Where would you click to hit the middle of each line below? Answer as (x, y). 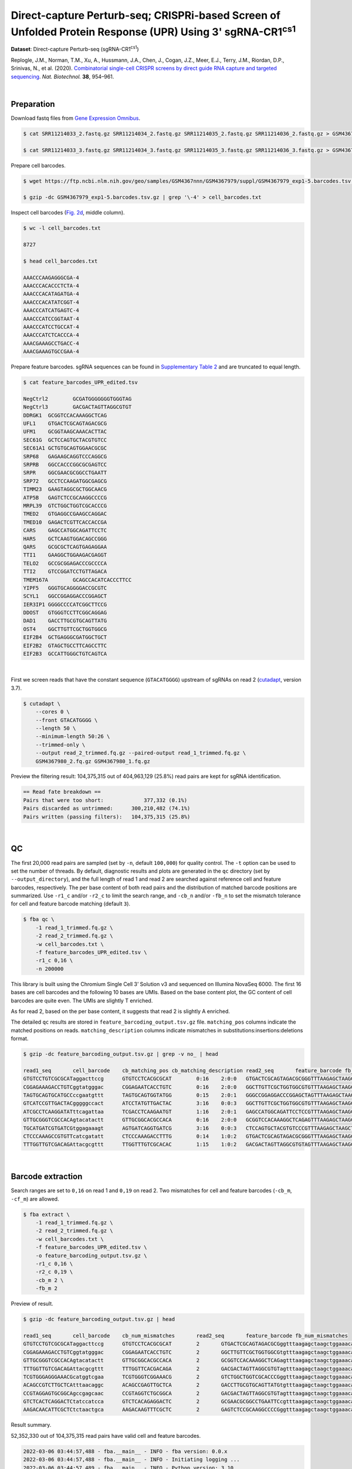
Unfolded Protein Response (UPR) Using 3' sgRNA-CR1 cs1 (153, 31)
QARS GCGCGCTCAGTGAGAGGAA (65, 547)
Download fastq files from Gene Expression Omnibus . (76, 118)
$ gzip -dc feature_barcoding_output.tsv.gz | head (99, 1319)
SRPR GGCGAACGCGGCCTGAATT (65, 473)
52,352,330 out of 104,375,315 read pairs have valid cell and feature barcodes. (106, 1436)
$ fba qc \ (39, 919)
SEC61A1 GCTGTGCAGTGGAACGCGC (65, 448)
